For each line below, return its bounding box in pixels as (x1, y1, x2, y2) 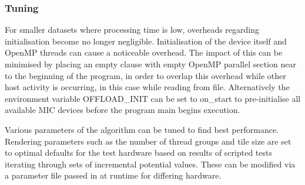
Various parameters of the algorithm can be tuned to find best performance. (5, 123, 279, 135)
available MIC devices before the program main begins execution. (5, 104, 240, 116)
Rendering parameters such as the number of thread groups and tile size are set (5, 135, 291, 147)
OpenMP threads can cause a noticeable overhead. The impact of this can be (5, 46, 283, 59)
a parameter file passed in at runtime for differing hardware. (5, 169, 222, 181)
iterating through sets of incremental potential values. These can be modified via (5, 157, 296, 170)
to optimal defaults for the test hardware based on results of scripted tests (5, 146, 273, 159)
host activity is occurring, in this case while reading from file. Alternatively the (5, 81, 290, 93)
